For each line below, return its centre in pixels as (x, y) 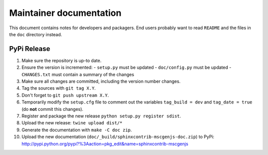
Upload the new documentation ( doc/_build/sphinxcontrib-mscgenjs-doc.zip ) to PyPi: (118, 137)
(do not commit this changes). (53, 109)
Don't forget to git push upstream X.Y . (65, 95)
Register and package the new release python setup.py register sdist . (101, 116)
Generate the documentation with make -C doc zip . (77, 130)
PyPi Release (30, 49)
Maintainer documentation (65, 13)
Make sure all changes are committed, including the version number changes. (101, 81)
